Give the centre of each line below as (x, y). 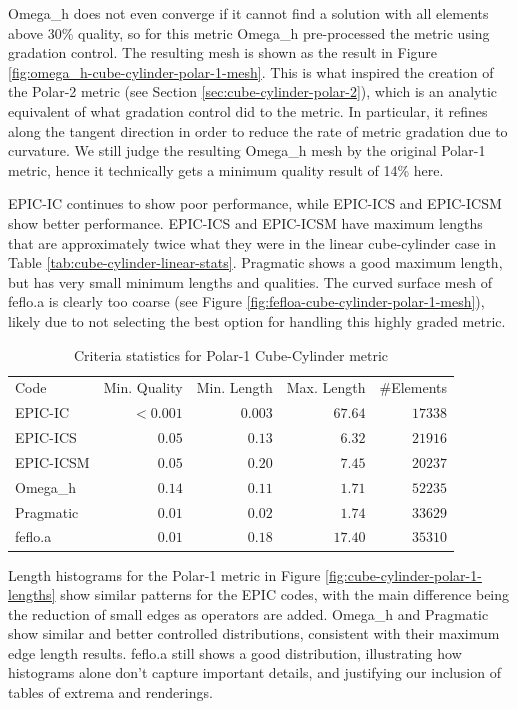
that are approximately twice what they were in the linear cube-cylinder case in (252, 242)
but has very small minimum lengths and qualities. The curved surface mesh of (250, 281)
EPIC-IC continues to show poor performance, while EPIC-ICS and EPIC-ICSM (255, 203)
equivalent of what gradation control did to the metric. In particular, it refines (248, 110)
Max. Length (326, 387)
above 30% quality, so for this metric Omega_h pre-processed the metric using (249, 32)
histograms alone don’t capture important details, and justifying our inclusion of (254, 672)
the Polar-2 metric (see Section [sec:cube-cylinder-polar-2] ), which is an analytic (253, 91)
